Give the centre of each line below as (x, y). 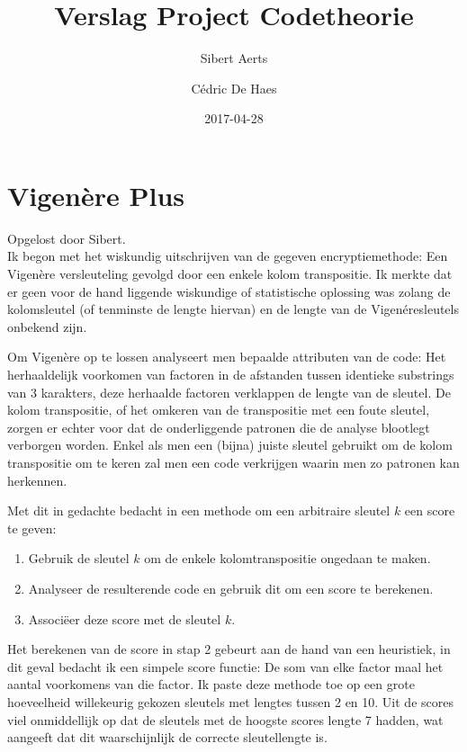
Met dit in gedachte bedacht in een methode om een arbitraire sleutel (199, 510)
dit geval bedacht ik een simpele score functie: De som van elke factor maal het (225, 666)
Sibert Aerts (234, 58)
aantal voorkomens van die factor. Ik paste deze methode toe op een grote (211, 684)
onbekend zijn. (47, 326)
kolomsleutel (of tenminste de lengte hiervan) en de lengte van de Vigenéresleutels (233, 309)
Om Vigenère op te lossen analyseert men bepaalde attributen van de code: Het (227, 357)
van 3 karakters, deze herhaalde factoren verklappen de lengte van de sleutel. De (229, 392)
